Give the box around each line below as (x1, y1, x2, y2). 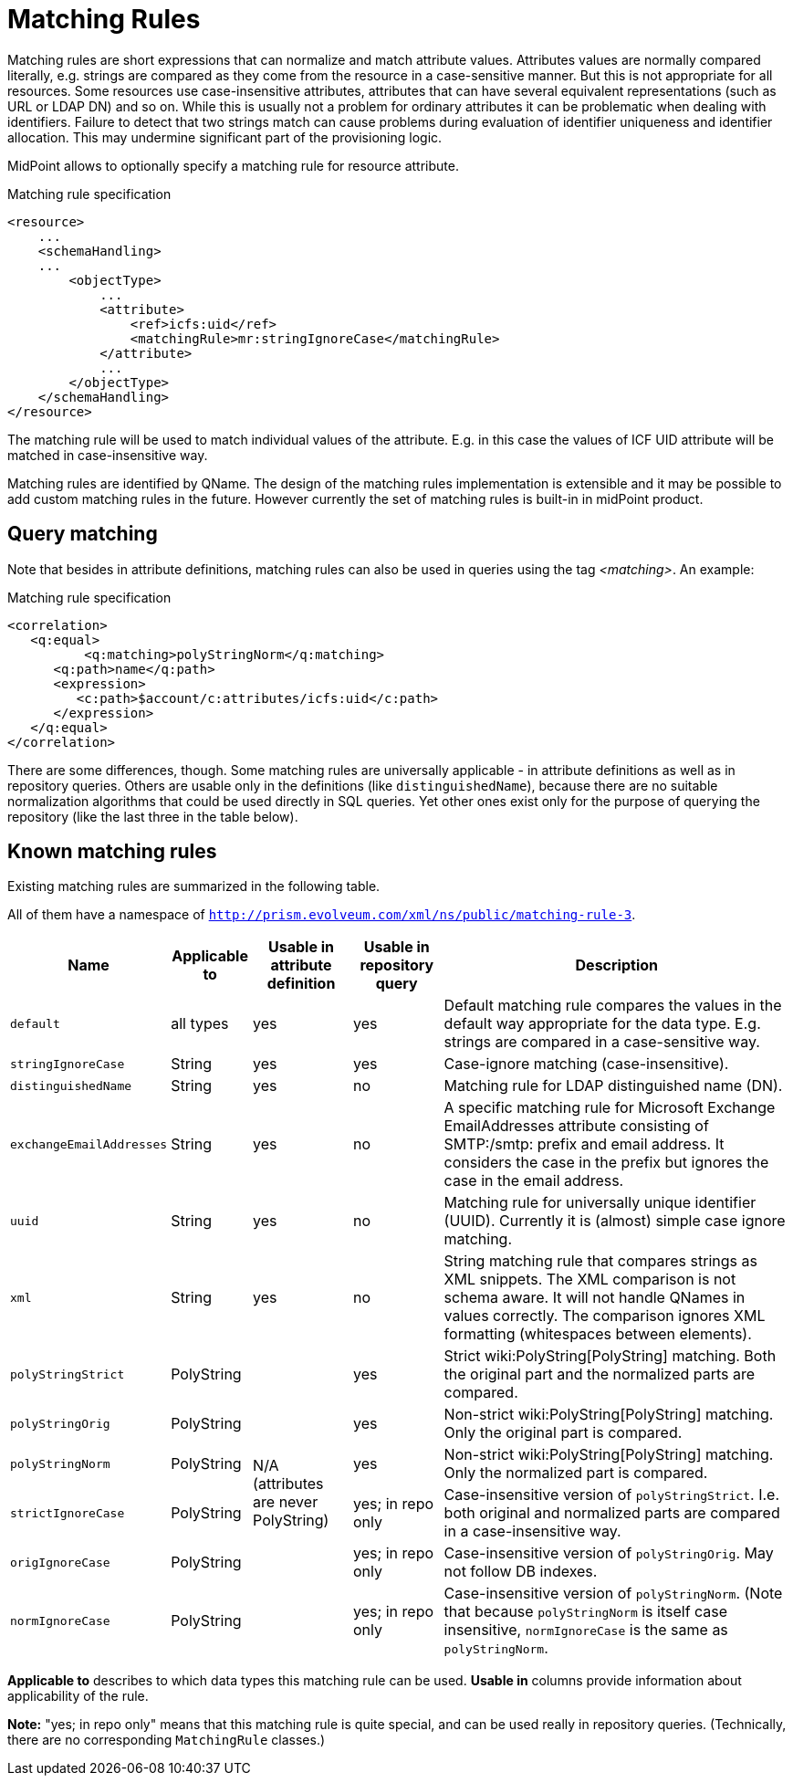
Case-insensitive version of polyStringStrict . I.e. (443, 1485, 779, 1505)
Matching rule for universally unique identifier (443, 1193, 756, 1212)
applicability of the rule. (7, 1688, 149, 1704)
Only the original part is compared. (443, 1423, 683, 1442)
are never (253, 1493, 318, 1512)
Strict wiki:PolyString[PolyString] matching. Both (443, 1347, 777, 1366)
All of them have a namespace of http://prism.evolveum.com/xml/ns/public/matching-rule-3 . (7, 907, 636, 923)
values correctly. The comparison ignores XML (443, 1306, 766, 1326)
